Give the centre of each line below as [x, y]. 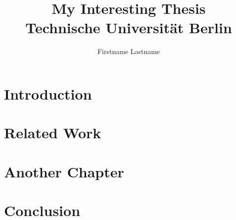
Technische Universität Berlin [129, 27]
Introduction [48, 93]
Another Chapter [64, 171]
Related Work [53, 133]
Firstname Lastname [129, 51]
